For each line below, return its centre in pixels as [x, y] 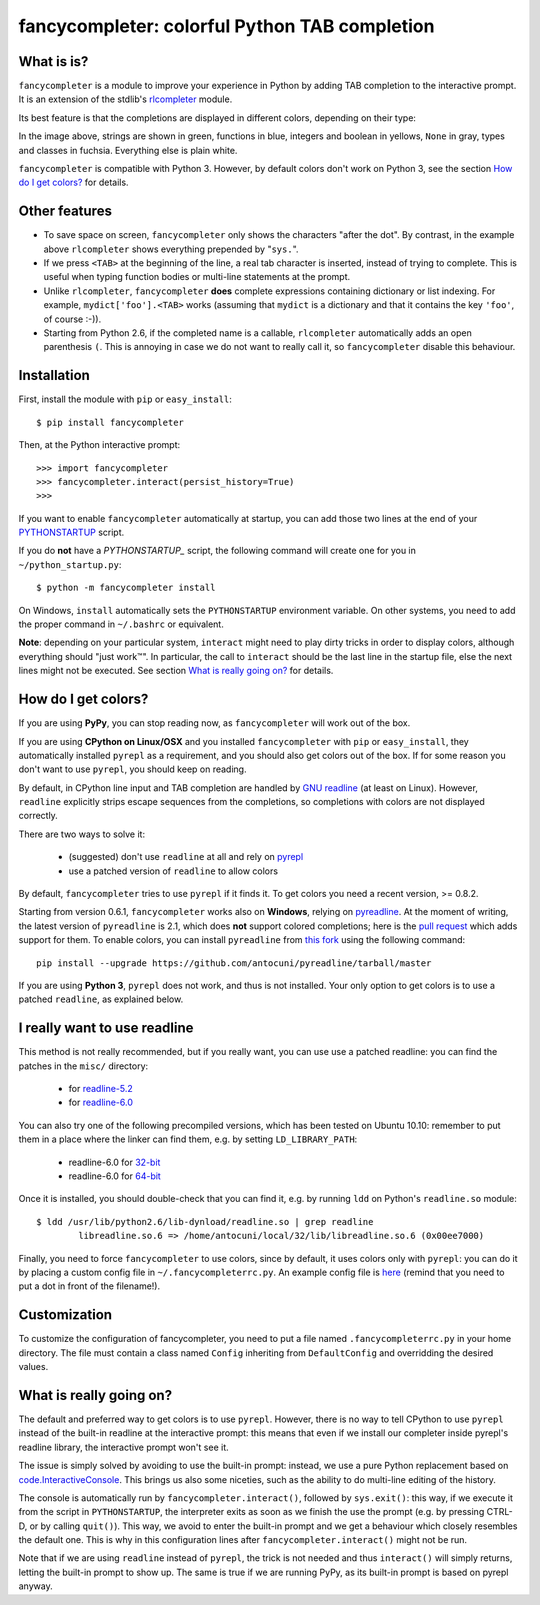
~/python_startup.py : [70, 564]
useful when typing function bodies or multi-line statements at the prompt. [196, 277]
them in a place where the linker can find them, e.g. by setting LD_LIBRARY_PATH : [188, 1139]
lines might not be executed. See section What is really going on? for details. [176, 671]
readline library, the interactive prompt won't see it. [123, 1447]
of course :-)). [72, 319]
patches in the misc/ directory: [83, 1066]
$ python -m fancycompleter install [126, 588]
